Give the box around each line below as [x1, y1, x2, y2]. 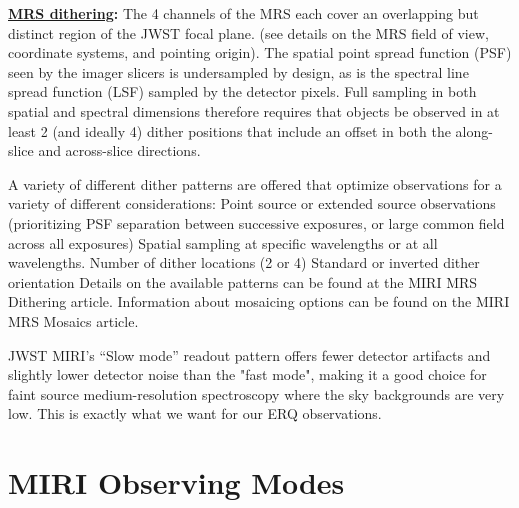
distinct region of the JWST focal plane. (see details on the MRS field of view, [8, 22, 489, 43]
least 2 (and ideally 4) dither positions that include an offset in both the [8, 120, 451, 141]
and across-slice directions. [38, 140, 201, 161]
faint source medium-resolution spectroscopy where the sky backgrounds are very [8, 383, 505, 404]
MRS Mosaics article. [8, 310, 139, 331]
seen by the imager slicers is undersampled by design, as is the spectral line [8, 61, 469, 82]
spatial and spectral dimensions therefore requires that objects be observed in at [8, 100, 500, 121]
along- [455, 120, 493, 141]
